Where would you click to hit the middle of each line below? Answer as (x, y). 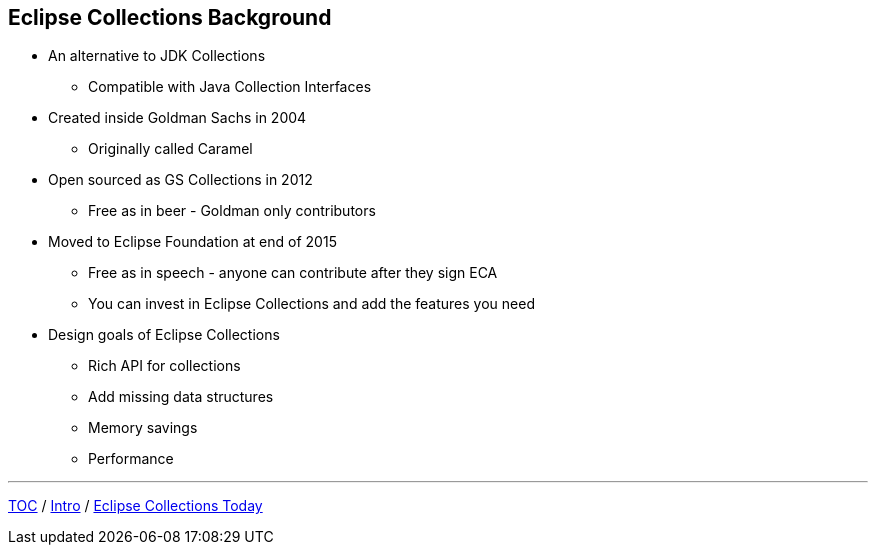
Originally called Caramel (170, 149)
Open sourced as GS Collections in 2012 (180, 180)
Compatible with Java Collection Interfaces (230, 87)
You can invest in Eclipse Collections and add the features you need (311, 304)
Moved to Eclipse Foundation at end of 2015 (192, 242)
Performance (131, 459)
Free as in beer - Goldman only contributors (232, 211)
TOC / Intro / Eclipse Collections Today (135, 506)
